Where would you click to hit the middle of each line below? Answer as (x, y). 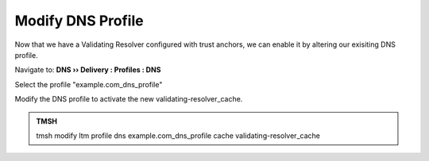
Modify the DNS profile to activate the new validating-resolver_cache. (129, 99)
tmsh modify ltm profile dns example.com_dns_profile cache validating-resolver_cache (178, 136)
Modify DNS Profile (79, 21)
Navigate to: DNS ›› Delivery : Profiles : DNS (88, 70)
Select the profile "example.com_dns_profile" (89, 84)
